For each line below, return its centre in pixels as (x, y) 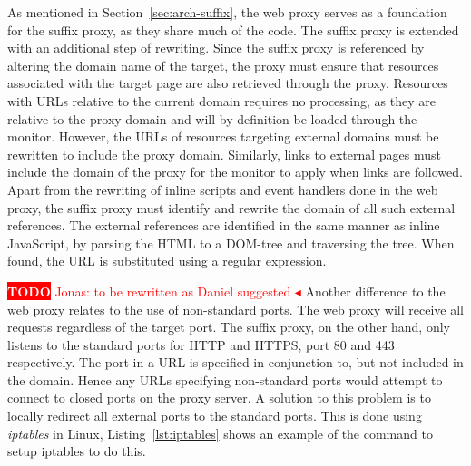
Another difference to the (375, 291)
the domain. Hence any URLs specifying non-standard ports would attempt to (225, 379)
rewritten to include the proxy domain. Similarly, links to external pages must (225, 154)
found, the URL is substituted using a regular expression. (167, 261)
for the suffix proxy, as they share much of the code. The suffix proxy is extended (233, 29)
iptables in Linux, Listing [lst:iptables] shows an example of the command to (220, 433)
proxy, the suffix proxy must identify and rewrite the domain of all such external (231, 207)
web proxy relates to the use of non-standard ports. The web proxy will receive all (235, 309)
